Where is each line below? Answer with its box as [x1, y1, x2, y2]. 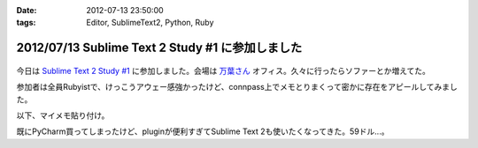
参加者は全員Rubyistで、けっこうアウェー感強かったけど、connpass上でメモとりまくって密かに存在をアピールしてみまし [16, 82, 458, 92]
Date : [16, 5, 37, 15]
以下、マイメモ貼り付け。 [16, 110, 110, 121]
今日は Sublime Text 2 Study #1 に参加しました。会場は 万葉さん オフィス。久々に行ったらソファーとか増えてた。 [16, 65, 431, 76]
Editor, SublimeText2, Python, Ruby [86, 18, 214, 28]
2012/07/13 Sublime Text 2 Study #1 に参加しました [16, 41, 303, 55]
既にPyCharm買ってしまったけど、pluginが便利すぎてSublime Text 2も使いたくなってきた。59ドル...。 [16, 126, 389, 137]
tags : [16, 18, 36, 28]
